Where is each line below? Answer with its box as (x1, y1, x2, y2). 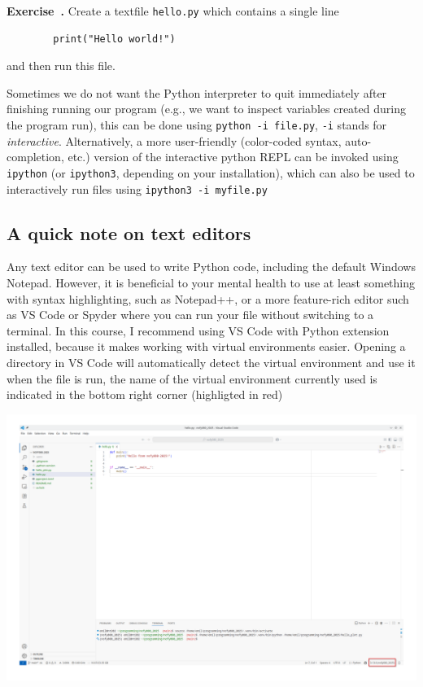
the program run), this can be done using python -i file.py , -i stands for (7, 116, 387, 133)
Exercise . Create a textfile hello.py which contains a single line (7, 2, 339, 19)
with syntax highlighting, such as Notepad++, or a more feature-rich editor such (7, 290, 409, 307)
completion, (7, 148, 64, 165)
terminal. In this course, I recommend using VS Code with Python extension (7, 322, 390, 339)
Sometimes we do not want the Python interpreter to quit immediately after (7, 84, 387, 101)
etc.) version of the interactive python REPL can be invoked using (68, 148, 399, 165)
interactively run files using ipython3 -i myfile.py (7, 180, 268, 197)
